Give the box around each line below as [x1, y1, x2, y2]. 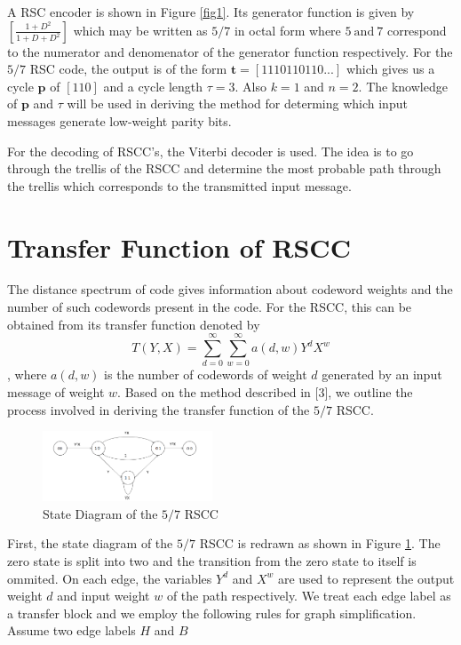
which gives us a [346, 60, 435, 78]
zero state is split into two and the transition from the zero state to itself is [7, 552, 417, 570]
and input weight [57, 586, 150, 605]
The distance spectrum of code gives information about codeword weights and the [7, 280, 453, 299]
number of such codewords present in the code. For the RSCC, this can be [7, 298, 412, 316]
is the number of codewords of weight [104, 365, 307, 384]
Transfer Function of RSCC [7, 228, 351, 265]
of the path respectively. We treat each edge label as [166, 586, 451, 605]
